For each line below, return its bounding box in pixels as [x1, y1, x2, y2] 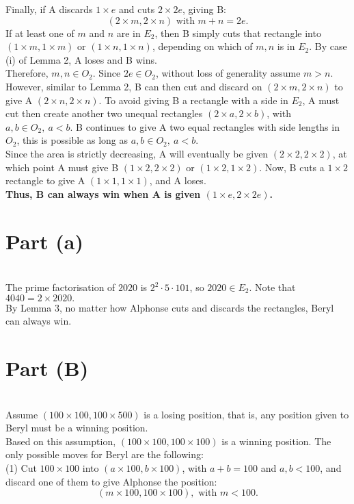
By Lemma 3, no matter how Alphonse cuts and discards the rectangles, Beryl [5, 300, 334, 314]
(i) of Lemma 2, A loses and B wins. [5, 52, 157, 66]
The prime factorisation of [5, 280, 115, 294]
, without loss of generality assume [155, 66, 301, 80]
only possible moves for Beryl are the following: [5, 447, 204, 462]
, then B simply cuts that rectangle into [154, 25, 321, 40]
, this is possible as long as [16, 133, 128, 147]
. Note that [249, 280, 296, 294]
